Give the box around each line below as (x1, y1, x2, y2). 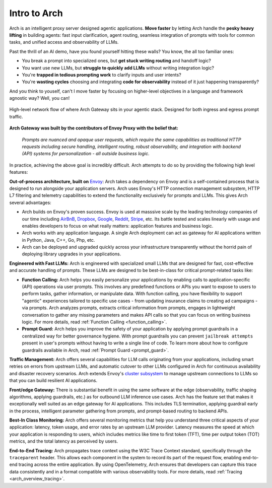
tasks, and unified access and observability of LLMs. (9, 39, 119, 45)
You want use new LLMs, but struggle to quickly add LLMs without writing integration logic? (22, 64, 214, 71)
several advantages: (9, 199, 51, 205)
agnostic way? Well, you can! (9, 95, 70, 101)
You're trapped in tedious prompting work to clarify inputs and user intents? (22, 72, 181, 78)
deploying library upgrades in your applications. (22, 251, 121, 257)
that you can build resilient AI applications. (9, 378, 98, 384)
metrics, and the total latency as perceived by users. (9, 438, 118, 444)
